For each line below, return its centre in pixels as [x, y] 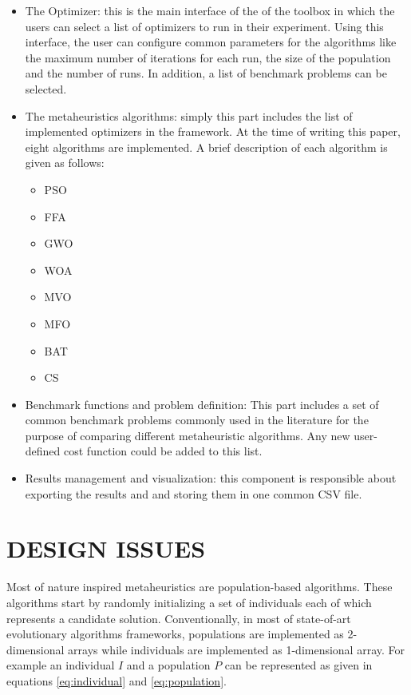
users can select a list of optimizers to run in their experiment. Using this [204, 26]
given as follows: [65, 163]
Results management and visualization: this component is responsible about [211, 478]
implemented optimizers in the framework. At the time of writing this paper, [213, 131]
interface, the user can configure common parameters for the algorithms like [211, 42]
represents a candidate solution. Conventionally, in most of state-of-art [179, 618]
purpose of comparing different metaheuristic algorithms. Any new [188, 435]
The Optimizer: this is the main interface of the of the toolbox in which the [210, 10]
